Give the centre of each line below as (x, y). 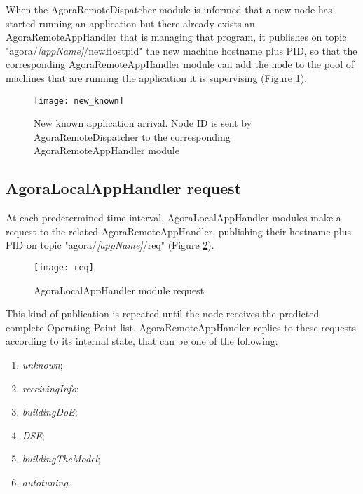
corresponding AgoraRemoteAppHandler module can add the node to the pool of (180, 64)
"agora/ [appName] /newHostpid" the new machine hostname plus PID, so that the (181, 50)
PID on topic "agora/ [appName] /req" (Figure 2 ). (110, 245)
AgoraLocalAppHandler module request (119, 290)
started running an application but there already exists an (130, 23)
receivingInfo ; (50, 388)
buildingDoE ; (50, 412)
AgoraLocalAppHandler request (124, 188)
